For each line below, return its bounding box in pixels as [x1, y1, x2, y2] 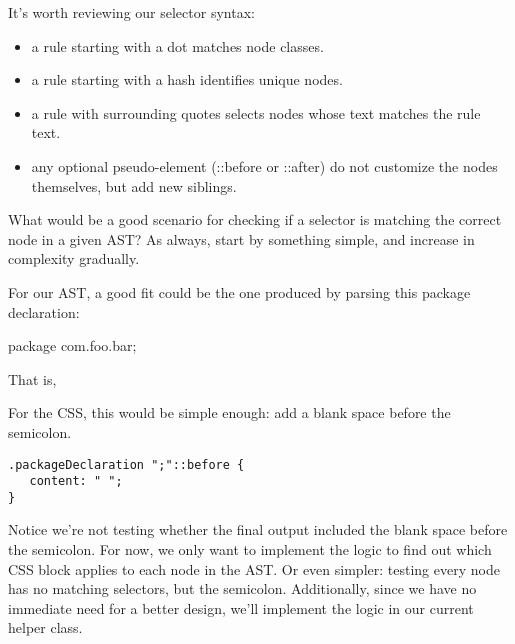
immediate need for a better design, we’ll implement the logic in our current [8, 597, 474, 618]
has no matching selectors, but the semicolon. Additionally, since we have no [8, 578, 477, 599]
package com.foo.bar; [8, 335, 137, 356]
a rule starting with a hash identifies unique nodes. [31, 69, 343, 90]
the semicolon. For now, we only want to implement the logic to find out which [8, 539, 492, 560]
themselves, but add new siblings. [31, 175, 237, 196]
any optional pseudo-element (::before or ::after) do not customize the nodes [31, 155, 498, 176]
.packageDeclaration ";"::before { [8, 457, 245, 472]
